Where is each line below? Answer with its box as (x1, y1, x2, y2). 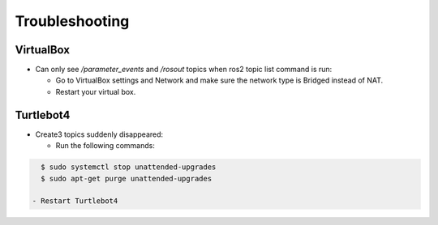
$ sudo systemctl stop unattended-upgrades (41, 163, 217, 172)
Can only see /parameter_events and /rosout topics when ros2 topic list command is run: (35, 65, 333, 74)
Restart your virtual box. (55, 87, 136, 96)
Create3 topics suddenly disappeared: (35, 129, 164, 139)
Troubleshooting (15, 12, 130, 30)
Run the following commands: (55, 141, 156, 151)
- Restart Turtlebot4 (32, 197, 118, 206)
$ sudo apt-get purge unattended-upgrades (41, 174, 213, 183)
